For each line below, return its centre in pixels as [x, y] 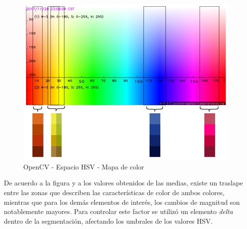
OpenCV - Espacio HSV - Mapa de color [84, 166]
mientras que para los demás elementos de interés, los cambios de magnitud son [122, 202]
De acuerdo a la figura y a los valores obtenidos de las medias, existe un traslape [123, 183]
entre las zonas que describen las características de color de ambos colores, [114, 192]
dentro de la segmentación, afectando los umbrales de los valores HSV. [108, 221]
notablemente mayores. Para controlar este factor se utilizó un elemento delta [118, 211]
